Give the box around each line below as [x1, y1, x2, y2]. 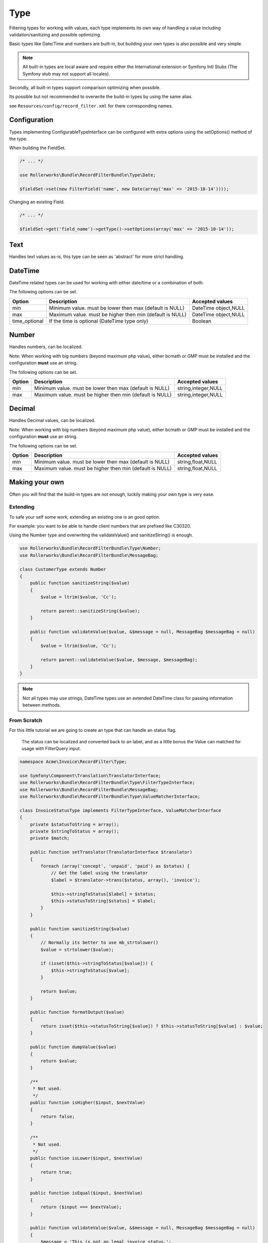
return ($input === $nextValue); [40, 1204, 122, 1210]
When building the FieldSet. [9, 145, 66, 151]
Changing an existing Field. [9, 199, 65, 205]
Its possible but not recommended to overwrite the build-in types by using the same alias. [9, 93, 193, 99]
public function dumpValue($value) [30, 1044, 117, 1050]
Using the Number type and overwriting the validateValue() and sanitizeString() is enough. [9, 532, 194, 538]
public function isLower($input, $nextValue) [30, 1155, 143, 1161]
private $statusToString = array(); [30, 821, 119, 827]
